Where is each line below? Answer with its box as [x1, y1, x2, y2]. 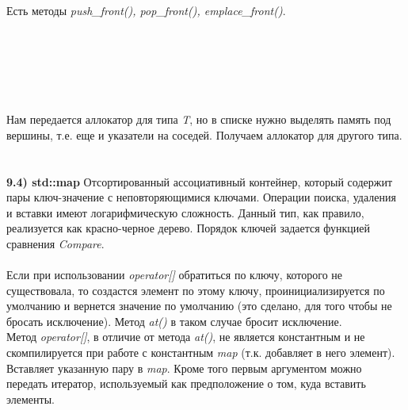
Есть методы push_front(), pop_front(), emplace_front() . [6, 2, 286, 18]
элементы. [6, 390, 55, 407]
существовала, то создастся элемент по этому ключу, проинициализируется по [6, 282, 385, 298]
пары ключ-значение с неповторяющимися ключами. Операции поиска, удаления [6, 189, 396, 205]
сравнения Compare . [6, 235, 105, 251]
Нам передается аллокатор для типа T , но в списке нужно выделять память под [6, 111, 391, 128]
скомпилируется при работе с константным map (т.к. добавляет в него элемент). [6, 344, 395, 361]
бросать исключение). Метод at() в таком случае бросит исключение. [6, 312, 342, 329]
